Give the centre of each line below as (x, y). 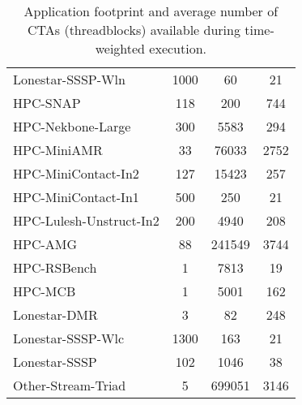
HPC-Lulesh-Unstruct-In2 (86, 220)
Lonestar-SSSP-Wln (69, 79)
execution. (178, 48)
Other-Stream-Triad (70, 385)
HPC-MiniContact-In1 (76, 197)
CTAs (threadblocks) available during (134, 30)
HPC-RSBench (55, 267)
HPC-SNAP (47, 103)
